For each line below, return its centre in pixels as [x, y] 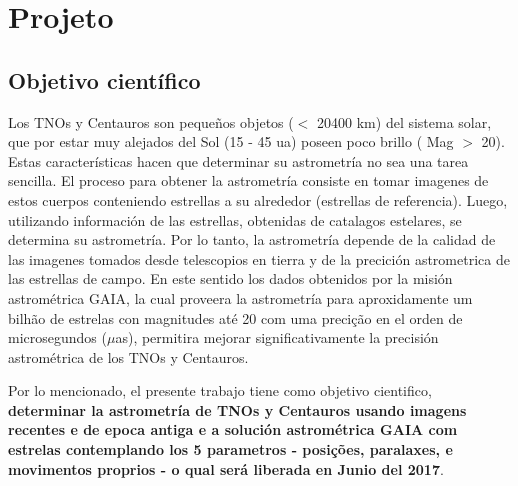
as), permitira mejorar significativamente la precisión [277, 337]
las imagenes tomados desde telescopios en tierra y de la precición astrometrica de [259, 258]
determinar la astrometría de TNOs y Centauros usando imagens [237, 409]
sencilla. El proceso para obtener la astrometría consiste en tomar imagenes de [248, 180]
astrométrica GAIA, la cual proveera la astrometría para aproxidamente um [240, 297]
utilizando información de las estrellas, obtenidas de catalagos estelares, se [235, 219]
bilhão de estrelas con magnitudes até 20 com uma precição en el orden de [235, 317]
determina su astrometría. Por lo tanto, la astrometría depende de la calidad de [252, 239]
